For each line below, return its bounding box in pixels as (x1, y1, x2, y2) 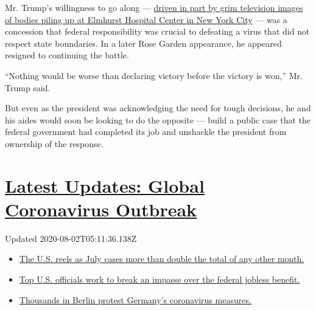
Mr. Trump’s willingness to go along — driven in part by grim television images (5, 1, 303, 13)
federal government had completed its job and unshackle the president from (5, 125, 287, 138)
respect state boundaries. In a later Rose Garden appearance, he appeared (5, 36, 282, 49)
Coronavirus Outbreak (5, 196, 197, 221)
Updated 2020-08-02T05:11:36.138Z (5, 232, 137, 244)
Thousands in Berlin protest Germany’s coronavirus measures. (19, 293, 251, 306)
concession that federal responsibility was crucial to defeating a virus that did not (5, 25, 310, 38)
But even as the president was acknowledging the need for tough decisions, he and (5, 102, 311, 114)
